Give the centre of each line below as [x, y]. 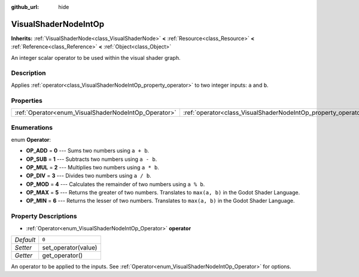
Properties [27, 101]
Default [25, 239]
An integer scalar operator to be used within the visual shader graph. [96, 57]
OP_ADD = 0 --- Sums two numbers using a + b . [88, 151]
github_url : [25, 7]
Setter [23, 247]
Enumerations [32, 127]
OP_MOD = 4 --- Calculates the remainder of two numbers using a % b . [115, 184]
